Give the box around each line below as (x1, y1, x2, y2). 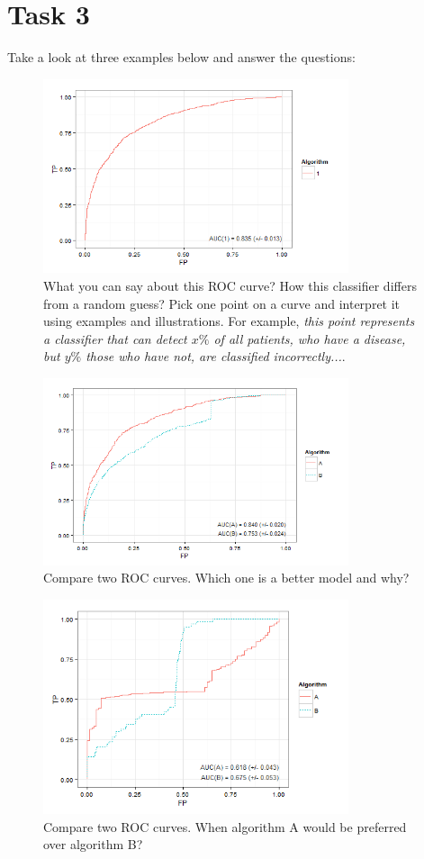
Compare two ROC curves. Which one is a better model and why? (43, 568, 410, 587)
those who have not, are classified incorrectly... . (86, 347, 346, 366)
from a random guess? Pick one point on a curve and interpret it (43, 294, 401, 312)
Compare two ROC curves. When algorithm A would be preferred (43, 817, 407, 836)
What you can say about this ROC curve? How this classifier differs (43, 276, 417, 294)
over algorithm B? (43, 835, 143, 854)
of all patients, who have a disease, (213, 329, 406, 348)
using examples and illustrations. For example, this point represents (43, 312, 415, 330)
